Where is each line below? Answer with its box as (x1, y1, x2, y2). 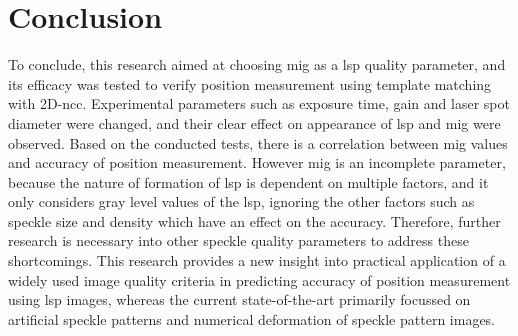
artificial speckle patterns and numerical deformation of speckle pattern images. (8, 308, 496, 329)
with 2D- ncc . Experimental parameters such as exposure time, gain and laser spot (8, 93, 510, 114)
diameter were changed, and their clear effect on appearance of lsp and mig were (8, 112, 501, 133)
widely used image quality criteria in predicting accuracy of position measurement (8, 269, 511, 290)
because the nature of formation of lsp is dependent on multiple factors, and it (8, 171, 489, 192)
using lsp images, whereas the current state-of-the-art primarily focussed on (8, 289, 471, 310)
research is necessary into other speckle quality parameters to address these (8, 230, 469, 251)
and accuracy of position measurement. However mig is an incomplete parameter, (8, 152, 506, 173)
